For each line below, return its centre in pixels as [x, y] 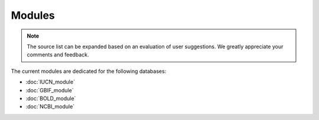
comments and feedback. [58, 55]
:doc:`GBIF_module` [50, 90]
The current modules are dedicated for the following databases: [89, 71]
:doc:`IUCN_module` [50, 82]
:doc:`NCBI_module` [50, 106]
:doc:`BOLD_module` [51, 98]
